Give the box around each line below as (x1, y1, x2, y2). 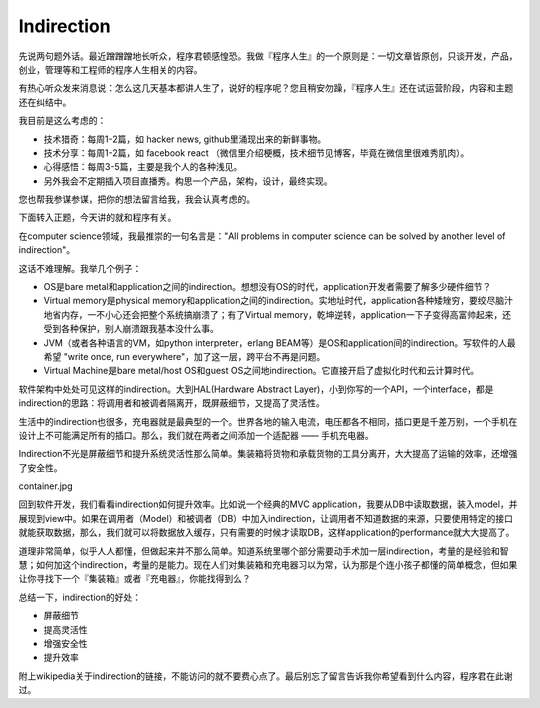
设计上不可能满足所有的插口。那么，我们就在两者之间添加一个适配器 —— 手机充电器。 (18, 429, 374, 441)
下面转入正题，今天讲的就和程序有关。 (18, 211, 177, 224)
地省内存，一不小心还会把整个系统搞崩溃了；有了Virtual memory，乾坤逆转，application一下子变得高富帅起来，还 (43, 308, 512, 320)
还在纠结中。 (18, 96, 72, 108)
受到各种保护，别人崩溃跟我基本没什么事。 (43, 323, 219, 335)
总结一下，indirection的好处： (18, 591, 142, 603)
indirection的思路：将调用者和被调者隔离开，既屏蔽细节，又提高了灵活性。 (18, 397, 325, 409)
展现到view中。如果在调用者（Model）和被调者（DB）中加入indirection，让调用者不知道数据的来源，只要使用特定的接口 (18, 512, 514, 524)
